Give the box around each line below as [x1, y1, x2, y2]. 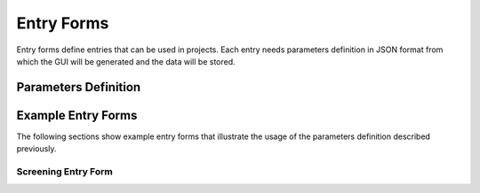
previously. [16, 143, 57, 154]
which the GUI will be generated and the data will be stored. [16, 56, 236, 66]
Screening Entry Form [16, 166, 113, 178]
